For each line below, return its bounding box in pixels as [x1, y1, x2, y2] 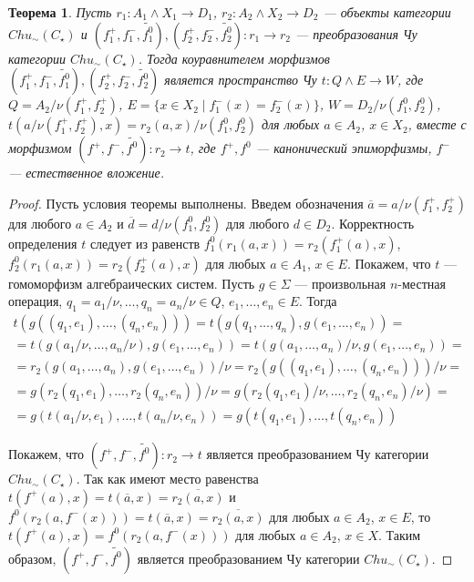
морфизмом [8, 138, 72, 158]
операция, [8, 291, 63, 311]
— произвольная [294, 273, 386, 292]
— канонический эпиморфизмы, [255, 138, 432, 158]
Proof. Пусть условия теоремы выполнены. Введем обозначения [8, 193, 364, 212]
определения [8, 233, 77, 252]
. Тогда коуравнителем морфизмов [138, 48, 330, 67]
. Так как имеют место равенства [76, 469, 259, 488]
